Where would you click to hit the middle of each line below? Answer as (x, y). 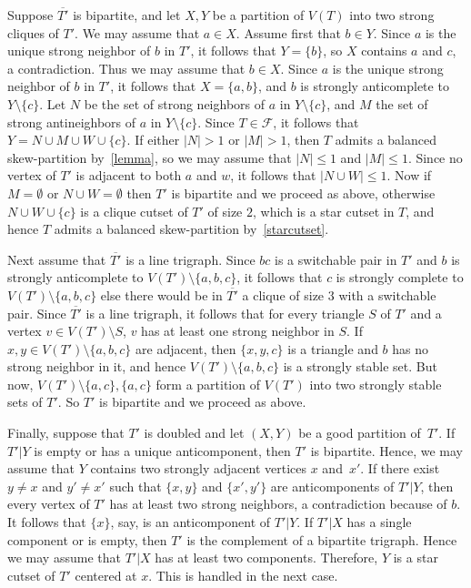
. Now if (409, 175)
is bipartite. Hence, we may (386, 450)
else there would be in (161, 294)
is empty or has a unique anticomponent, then (162, 450)
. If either (153, 140)
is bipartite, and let (127, 15)
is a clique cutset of (134, 211)
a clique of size (283, 294)
